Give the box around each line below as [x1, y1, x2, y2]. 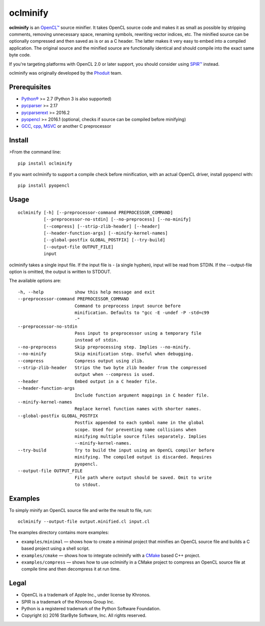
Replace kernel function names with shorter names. [74, 406, 202, 412]
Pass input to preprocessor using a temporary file [74, 331, 202, 336]
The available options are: [9, 278, 61, 284]
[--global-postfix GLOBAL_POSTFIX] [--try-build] [43, 237, 165, 243]
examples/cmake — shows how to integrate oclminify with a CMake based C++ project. [21, 552, 201, 558]
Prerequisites [9, 83, 51, 91]
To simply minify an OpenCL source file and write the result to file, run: [9, 507, 152, 513]
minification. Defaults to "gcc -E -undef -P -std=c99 [74, 310, 210, 315]
